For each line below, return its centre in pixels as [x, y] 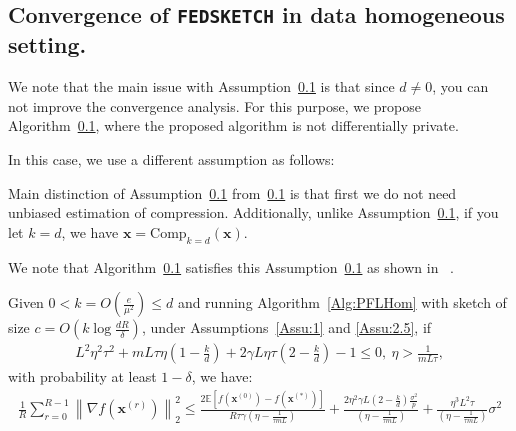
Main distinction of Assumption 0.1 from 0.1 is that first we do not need [232, 192]
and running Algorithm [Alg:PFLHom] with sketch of [342, 302]
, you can [460, 86]
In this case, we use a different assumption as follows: [171, 158]
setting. [47, 44]
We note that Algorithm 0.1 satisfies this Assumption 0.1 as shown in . [231, 266]
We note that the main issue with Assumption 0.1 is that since [201, 86]
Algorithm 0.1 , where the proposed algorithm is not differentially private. [233, 125]
